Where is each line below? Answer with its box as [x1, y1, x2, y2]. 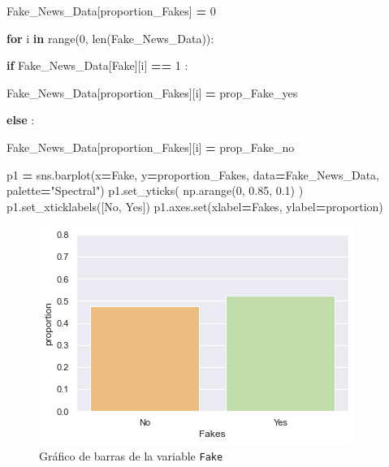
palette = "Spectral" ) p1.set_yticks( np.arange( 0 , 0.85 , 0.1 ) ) [6, 182, 304, 199]
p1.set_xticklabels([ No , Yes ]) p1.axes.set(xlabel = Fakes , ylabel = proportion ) [6, 197, 383, 214]
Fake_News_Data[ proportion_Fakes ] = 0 [6, 2, 216, 19]
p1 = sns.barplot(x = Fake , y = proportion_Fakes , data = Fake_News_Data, [6, 166, 379, 183]
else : [6, 111, 35, 128]
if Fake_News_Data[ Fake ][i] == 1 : [6, 57, 188, 74]
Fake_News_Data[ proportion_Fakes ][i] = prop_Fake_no [6, 138, 295, 155]
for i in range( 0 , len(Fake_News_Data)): [6, 29, 214, 46]
